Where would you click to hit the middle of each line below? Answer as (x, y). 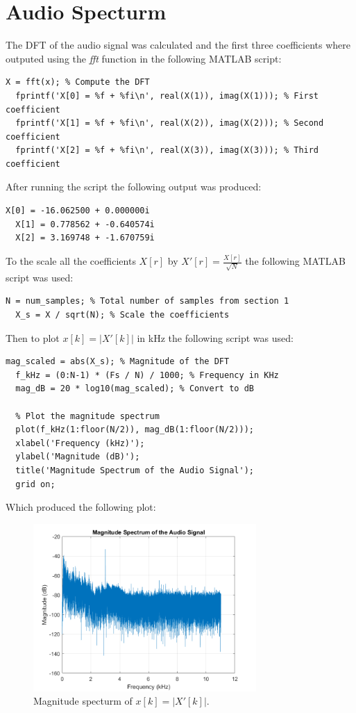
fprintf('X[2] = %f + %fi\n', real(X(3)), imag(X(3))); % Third (167, 150)
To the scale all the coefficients (71, 261)
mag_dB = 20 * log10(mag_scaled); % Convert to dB (135, 389)
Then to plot (33, 337)
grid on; (35, 484)
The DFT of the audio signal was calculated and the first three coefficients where (178, 45)
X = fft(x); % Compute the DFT (78, 82)
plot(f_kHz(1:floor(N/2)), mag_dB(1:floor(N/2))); (135, 430)
